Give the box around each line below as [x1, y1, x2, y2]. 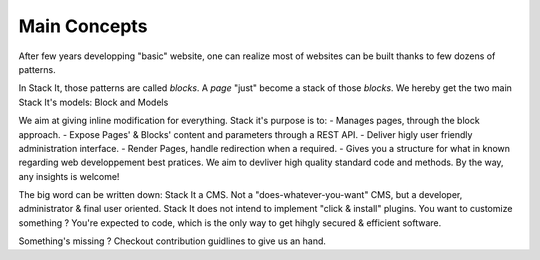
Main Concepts [18, 15, 148, 37]
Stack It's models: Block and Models [18, 96, 169, 108]
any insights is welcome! [18, 170, 120, 182]
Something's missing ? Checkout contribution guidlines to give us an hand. [18, 235, 327, 247]
